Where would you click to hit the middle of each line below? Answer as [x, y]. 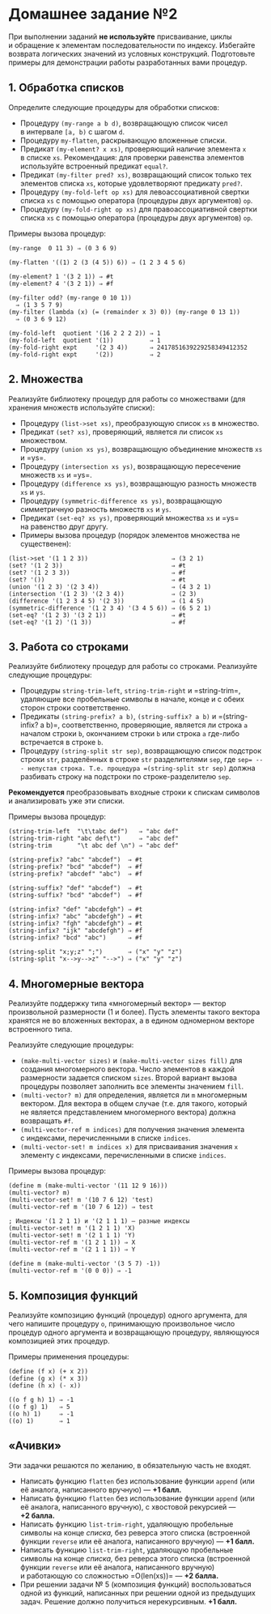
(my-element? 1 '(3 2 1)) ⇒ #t [61, 276]
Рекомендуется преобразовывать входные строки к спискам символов [134, 792]
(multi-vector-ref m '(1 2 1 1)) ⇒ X [72, 1243]
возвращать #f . [47, 1121]
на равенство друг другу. [64, 526]
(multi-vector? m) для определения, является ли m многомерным [133, 1095]
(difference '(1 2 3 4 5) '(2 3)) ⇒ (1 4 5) [106, 601]
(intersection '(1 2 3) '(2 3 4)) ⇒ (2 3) [103, 594]
